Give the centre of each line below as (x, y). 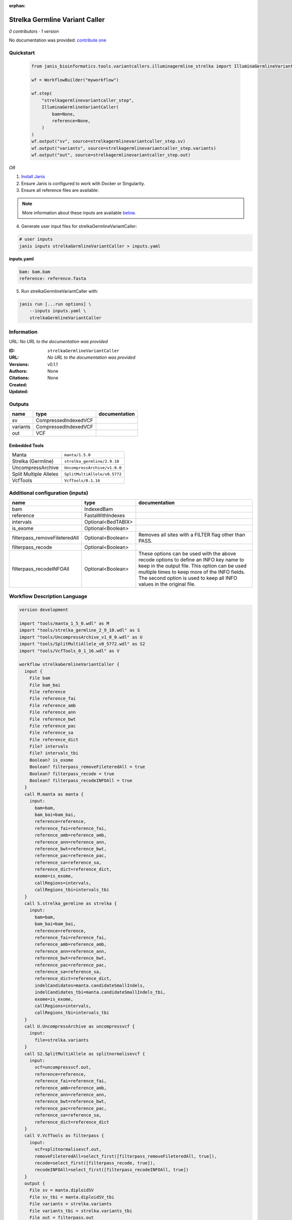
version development (44, 610)
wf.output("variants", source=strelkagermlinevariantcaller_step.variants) (124, 148)
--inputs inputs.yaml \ (58, 311)
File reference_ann (53, 712)
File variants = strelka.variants (71, 1204)
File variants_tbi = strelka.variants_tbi (81, 1211)
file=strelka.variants (62, 1040)
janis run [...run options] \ (55, 304)
